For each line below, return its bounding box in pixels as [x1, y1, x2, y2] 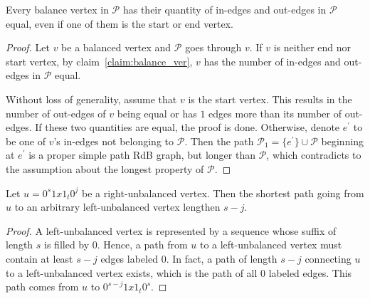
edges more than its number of [208, 105, 342, 120]
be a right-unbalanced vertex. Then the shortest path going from [81, 185, 364, 200]
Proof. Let [6, 40, 50, 55]
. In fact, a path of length [166, 251, 277, 266]
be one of [6, 133, 46, 148]
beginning [321, 133, 364, 148]
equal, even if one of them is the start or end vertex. [6, 16, 233, 31]
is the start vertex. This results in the [188, 91, 352, 106]
